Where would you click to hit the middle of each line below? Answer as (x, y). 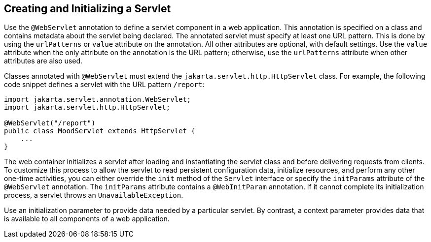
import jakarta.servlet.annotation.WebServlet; (98, 100)
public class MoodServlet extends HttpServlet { (100, 131)
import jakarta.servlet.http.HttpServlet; (87, 107)
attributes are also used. (43, 61)
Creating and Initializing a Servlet (88, 9)
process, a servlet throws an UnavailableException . (94, 195)
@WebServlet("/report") (50, 123)
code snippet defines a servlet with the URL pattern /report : (104, 85)
